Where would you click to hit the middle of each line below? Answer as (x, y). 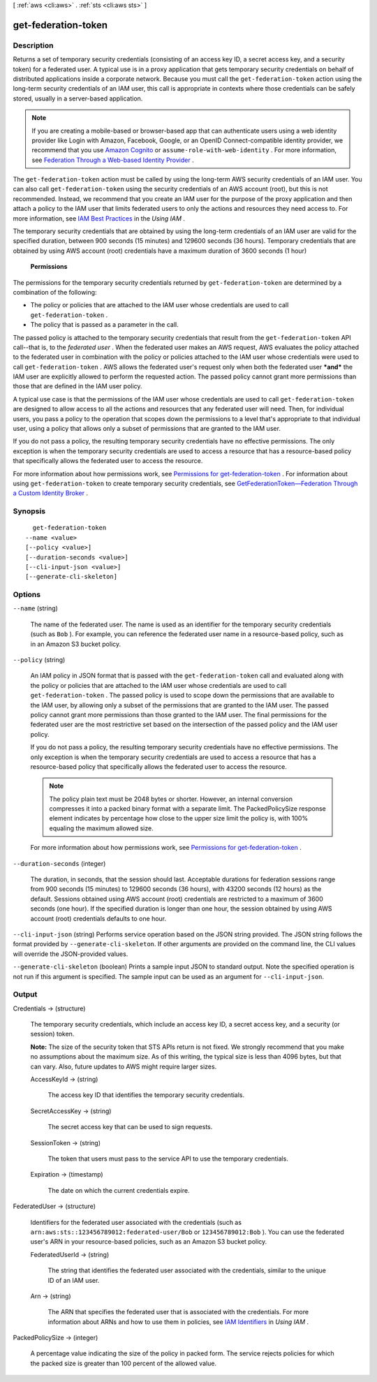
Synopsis (29, 511)
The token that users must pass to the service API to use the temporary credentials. (168, 1159)
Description (33, 45)
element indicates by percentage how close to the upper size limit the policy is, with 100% (179, 818)
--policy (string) (39, 660)
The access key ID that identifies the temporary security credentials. (146, 1095)
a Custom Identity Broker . (51, 493)
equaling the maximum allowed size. (101, 828)
